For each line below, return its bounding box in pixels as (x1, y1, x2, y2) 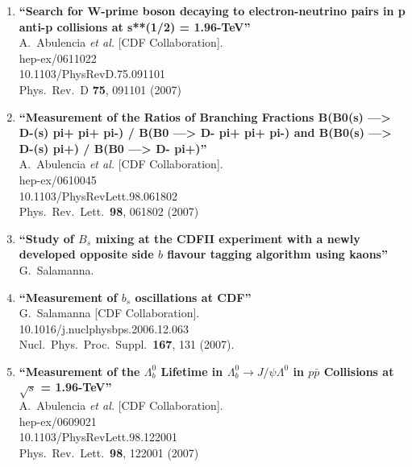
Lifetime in (160, 362, 223, 379)
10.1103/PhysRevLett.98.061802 (19, 187, 178, 204)
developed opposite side (19, 246, 154, 262)
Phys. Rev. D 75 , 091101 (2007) (19, 81, 181, 97)
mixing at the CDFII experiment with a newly (95, 229, 360, 246)
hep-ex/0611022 (19, 49, 97, 66)
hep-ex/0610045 (19, 171, 97, 188)
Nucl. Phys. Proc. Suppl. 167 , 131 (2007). (19, 336, 235, 353)
